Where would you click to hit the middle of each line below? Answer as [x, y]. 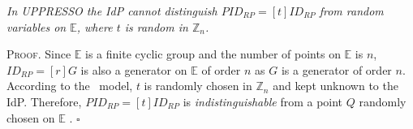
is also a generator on [134, 69]
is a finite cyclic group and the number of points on [213, 54]
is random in [156, 26]
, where [95, 26]
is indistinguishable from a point [263, 101]
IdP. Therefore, [44, 101]
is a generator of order [336, 69]
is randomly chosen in [198, 86]
